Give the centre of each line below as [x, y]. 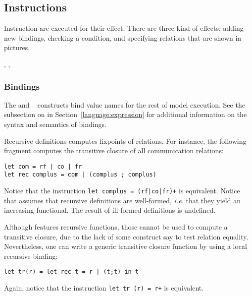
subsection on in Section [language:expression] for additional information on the [126, 114]
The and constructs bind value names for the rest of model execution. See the [125, 104]
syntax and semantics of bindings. [55, 124]
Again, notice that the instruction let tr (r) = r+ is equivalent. [104, 287]
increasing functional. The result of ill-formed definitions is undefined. [110, 210]
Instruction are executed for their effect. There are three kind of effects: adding [124, 28]
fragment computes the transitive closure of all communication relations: [114, 150]
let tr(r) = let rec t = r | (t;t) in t [72, 272]
